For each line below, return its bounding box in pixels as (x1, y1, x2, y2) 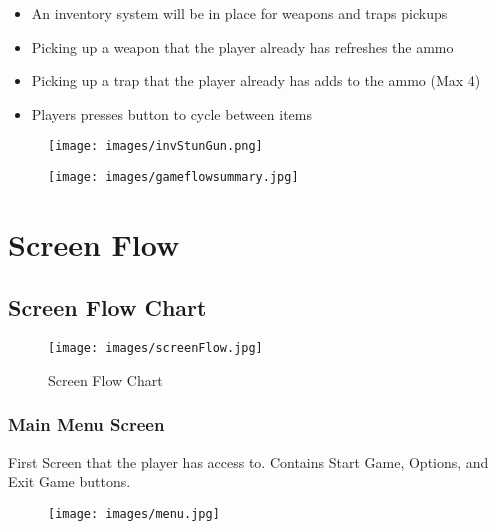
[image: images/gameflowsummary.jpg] (48, 170, 299, 185)
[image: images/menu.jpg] (48, 506, 220, 521)
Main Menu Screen (8, 412, 165, 437)
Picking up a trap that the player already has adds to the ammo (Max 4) (31, 70, 481, 91)
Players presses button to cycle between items (31, 103, 313, 124)
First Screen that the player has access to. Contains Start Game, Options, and (8, 451, 489, 472)
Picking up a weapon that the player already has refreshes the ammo (31, 36, 454, 57)
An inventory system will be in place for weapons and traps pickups (31, 3, 448, 23)
